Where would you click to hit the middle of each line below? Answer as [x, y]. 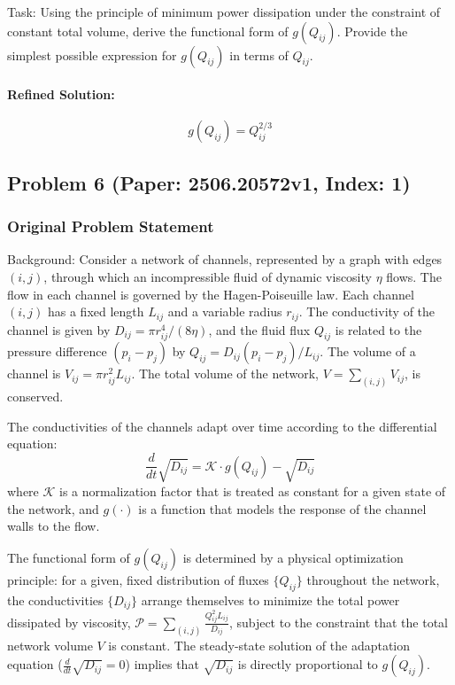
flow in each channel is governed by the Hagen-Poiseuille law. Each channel [211, 294]
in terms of [259, 54]
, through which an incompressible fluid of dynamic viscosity [208, 276]
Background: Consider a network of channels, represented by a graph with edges [225, 259]
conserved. [35, 397]
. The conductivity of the [367, 311]
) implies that [162, 664]
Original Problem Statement [111, 226]
